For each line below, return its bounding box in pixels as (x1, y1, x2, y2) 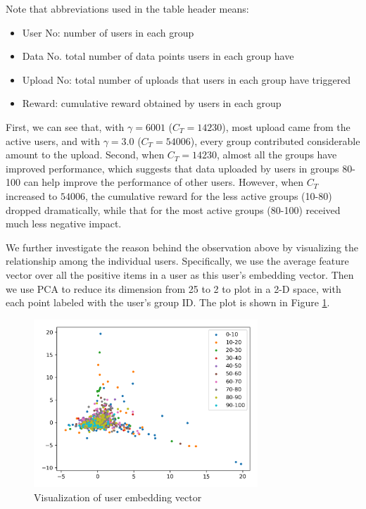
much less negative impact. (6, 216, 122, 231)
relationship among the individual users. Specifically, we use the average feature (6, 253, 349, 268)
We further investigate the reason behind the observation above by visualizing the (6, 239, 358, 254)
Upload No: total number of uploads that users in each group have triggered (22, 72, 351, 87)
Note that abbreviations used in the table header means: (6, 1, 249, 15)
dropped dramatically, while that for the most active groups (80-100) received (6, 202, 341, 217)
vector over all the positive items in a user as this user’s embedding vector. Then (6, 267, 354, 282)
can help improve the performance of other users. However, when (23, 175, 304, 189)
